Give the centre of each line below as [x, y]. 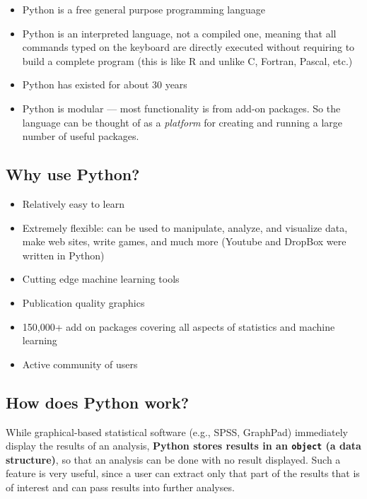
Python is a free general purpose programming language [144, 9]
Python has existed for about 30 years [105, 84]
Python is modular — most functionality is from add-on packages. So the [181, 108]
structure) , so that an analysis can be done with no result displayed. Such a [173, 459]
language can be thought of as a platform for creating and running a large [182, 122]
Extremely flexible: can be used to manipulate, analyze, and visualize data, [185, 227]
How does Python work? [98, 402]
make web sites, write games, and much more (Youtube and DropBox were [184, 241]
